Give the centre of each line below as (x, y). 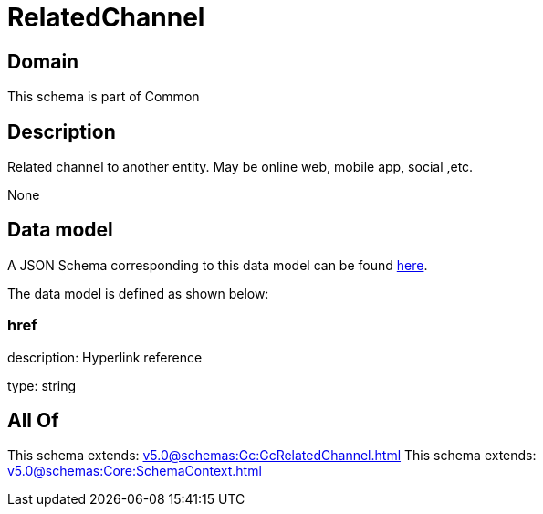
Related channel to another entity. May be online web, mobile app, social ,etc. (240, 167)
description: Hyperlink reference (105, 357)
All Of (33, 421)
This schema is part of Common (104, 97)
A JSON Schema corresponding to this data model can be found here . (218, 265)
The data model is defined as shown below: (138, 293)
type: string (42, 385)
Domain (43, 61)
